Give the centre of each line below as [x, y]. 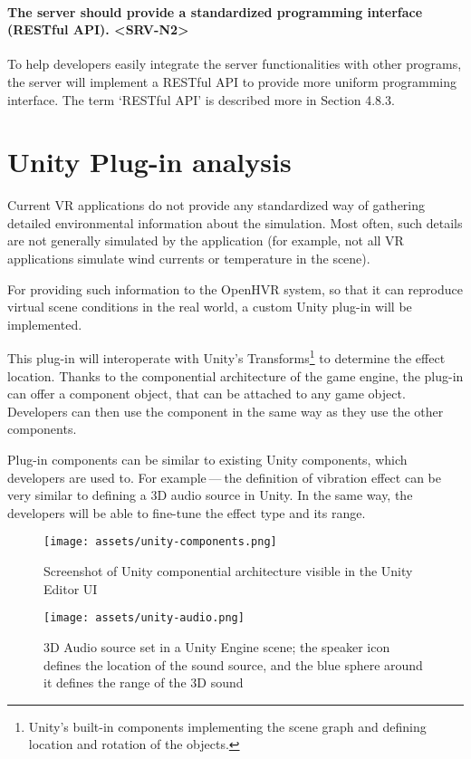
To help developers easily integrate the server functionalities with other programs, [235, 64]
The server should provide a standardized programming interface [215, 11]
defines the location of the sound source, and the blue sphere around [233, 664]
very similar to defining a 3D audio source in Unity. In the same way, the [210, 495]
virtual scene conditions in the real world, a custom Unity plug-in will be [210, 307]
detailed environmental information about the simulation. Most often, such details [235, 222]
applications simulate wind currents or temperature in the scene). [189, 259]
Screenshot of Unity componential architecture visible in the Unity [228, 571]
